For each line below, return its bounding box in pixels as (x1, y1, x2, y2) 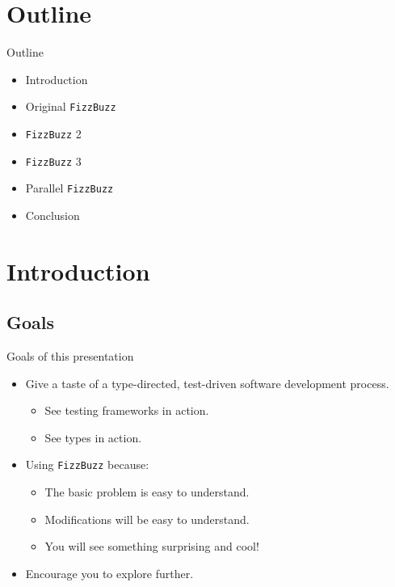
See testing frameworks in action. (44, 402, 209, 419)
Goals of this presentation (6, 348, 134, 365)
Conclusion (25, 206, 80, 223)
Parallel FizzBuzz (25, 179, 114, 196)
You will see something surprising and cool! (44, 538, 259, 555)
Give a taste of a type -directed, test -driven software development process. (25, 374, 389, 391)
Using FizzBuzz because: (25, 456, 149, 473)
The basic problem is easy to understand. (44, 484, 250, 500)
